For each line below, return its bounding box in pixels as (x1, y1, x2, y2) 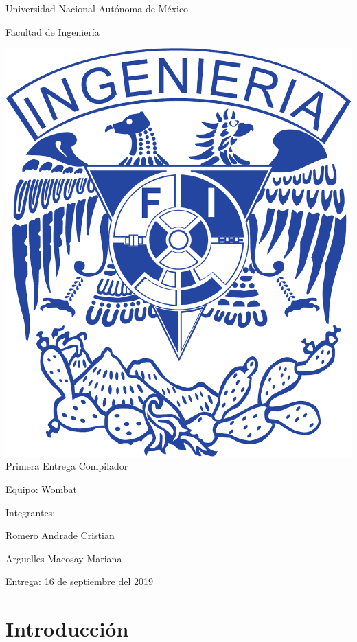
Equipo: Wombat (5, 481, 78, 496)
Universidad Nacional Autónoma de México (5, 1, 189, 15)
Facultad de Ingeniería (5, 24, 100, 38)
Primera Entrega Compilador (5, 459, 128, 473)
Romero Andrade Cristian (5, 528, 115, 542)
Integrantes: (5, 505, 56, 519)
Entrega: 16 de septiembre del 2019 (5, 574, 153, 588)
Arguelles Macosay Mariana (5, 551, 122, 565)
